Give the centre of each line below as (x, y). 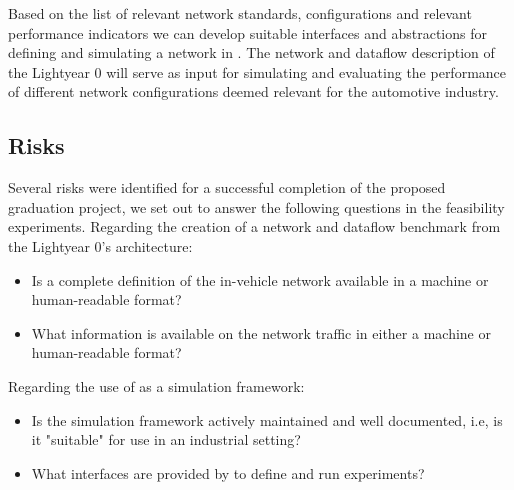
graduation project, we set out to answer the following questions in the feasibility (256, 206)
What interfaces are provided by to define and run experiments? (228, 472)
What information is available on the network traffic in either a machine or (261, 332)
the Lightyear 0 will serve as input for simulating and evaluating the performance (257, 71)
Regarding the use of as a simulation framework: (156, 385)
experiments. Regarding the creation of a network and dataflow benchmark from (254, 226)
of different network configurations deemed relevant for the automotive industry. (253, 91)
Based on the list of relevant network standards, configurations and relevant (240, 13)
